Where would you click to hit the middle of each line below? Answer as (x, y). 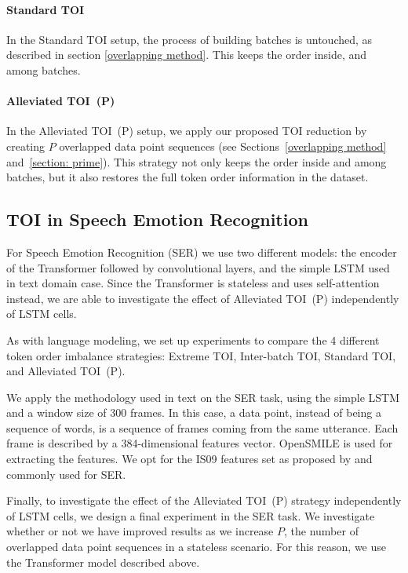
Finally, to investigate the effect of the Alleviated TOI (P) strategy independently (204, 500)
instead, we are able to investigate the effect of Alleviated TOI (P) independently (203, 298)
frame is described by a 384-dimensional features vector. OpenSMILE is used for (200, 443)
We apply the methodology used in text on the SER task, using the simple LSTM (203, 397)
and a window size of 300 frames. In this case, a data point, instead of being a (194, 412)
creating (26, 146)
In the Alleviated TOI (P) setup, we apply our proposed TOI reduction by (187, 131)
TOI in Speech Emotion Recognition (157, 219)
